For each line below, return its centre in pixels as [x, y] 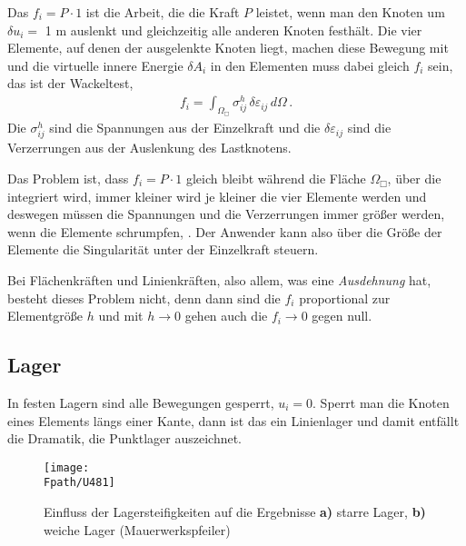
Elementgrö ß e [45, 316]
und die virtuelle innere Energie [95, 65]
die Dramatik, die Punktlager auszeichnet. [125, 438]
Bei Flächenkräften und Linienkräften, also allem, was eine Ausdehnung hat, [219, 280]
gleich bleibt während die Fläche [276, 179]
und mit [121, 316]
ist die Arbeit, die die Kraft [163, 12]
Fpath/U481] [79, 483]
